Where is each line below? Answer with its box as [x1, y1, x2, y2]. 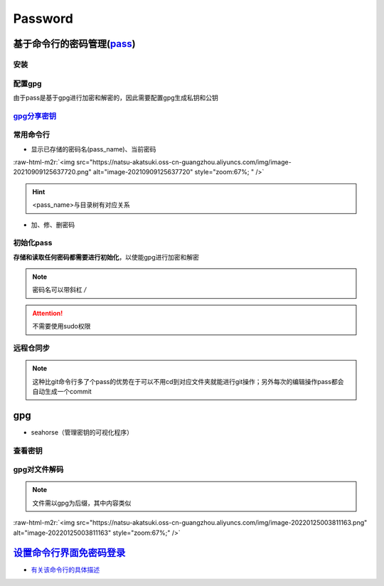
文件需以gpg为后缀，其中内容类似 [32, 499, 132, 507]
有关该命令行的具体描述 [31, 565, 100, 574]
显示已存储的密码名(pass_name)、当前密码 [31, 144, 156, 153]
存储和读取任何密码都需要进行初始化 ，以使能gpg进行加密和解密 [13, 252, 199, 261]
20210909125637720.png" [13, 168, 92, 176]
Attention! [32, 309, 63, 317]
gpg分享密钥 [13, 111, 57, 121]
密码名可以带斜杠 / [32, 285, 87, 294]
